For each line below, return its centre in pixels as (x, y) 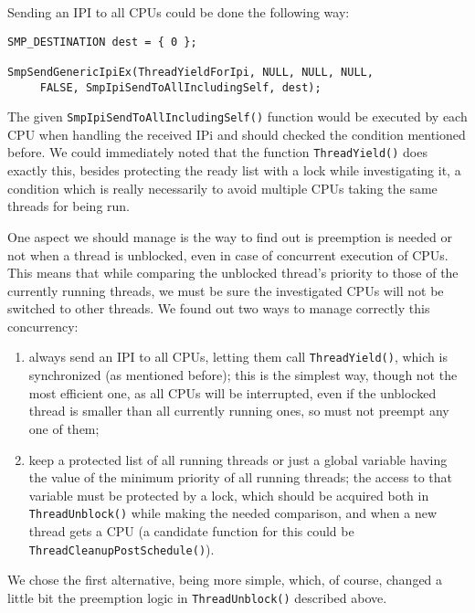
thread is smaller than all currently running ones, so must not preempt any (239, 411)
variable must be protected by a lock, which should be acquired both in (229, 495)
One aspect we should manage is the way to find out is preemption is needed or (230, 236)
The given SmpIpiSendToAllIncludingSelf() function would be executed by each (237, 116)
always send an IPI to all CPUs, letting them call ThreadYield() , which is (238, 357)
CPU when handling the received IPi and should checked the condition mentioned (237, 134)
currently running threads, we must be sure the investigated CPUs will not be (226, 290)
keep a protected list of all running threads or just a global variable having (238, 459)
